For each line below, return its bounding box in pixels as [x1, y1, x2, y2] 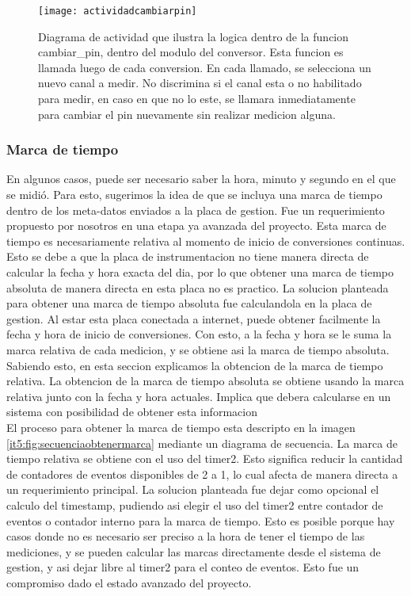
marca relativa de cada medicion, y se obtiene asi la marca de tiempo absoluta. [6, 341, 390, 357]
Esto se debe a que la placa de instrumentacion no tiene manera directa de [6, 248, 369, 265]
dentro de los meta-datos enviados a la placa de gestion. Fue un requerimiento [6, 201, 385, 218]
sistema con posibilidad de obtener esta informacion [6, 403, 257, 420]
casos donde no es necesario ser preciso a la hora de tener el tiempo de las [6, 528, 365, 544]
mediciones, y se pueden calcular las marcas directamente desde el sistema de [6, 543, 381, 560]
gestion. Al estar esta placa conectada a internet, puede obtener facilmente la [6, 310, 381, 327]
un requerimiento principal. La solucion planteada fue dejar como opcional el [6, 481, 379, 498]
